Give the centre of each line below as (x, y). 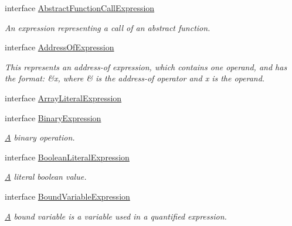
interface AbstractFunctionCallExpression (80, 8)
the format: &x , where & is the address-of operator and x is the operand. (135, 78)
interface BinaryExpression (53, 117)
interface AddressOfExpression (60, 47)
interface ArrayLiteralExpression (63, 97)
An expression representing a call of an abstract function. (108, 27)
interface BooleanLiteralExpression (67, 157)
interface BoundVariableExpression (67, 196)
